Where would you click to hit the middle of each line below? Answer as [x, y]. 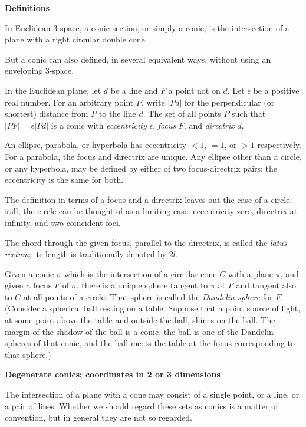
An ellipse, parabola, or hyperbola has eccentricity [96, 145]
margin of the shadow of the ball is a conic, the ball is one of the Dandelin [139, 331]
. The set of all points [182, 114]
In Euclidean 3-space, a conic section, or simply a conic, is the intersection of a [147, 27]
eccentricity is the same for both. [64, 180]
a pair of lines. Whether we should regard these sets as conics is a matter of [142, 405]
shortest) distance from [47, 114]
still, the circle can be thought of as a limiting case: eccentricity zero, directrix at [151, 211]
